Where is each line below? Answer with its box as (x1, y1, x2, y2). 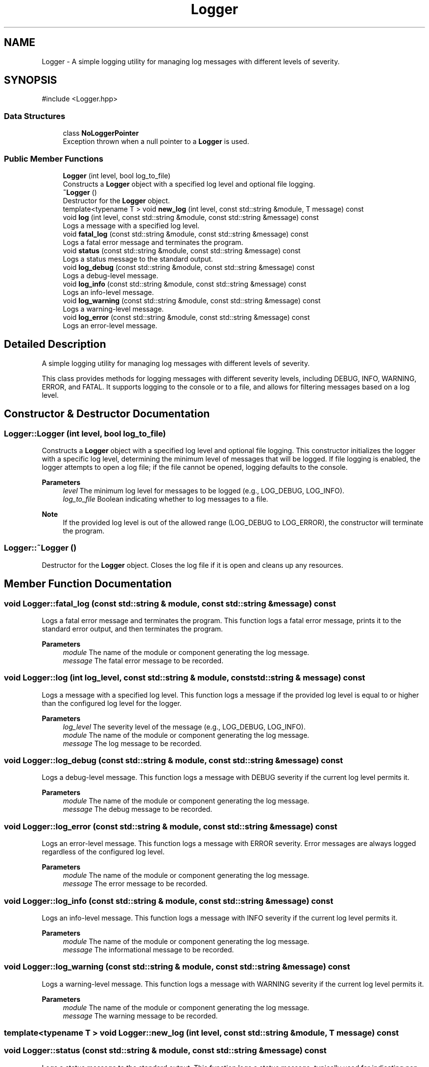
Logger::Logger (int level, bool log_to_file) (4, 428, 166, 438)
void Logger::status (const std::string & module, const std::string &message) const (4, 1045, 327, 1056)
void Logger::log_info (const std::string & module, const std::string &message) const (4, 896, 334, 906)
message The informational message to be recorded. (63, 945, 234, 954)
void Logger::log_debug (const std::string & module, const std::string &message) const (4, 755, 343, 766)
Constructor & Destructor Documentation (4, 408, 210, 420)
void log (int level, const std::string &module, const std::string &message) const (63, 213, 319, 221)
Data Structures (4, 111, 66, 121)
